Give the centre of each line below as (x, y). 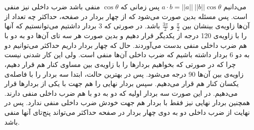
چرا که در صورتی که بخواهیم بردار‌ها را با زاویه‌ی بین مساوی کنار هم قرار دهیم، (120, 64)
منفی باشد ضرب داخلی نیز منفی (52, 7)
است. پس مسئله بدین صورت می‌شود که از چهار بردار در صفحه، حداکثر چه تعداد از (126, 16)
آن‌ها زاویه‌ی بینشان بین (216, 26)
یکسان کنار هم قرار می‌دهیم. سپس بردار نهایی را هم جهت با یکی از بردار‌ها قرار (122, 83)
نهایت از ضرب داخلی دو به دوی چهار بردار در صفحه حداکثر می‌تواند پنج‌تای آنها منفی (127, 112)
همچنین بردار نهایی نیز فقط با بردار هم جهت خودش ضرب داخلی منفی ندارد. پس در (127, 102)
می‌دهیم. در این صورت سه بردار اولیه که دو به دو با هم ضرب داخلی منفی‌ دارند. (121, 93)
